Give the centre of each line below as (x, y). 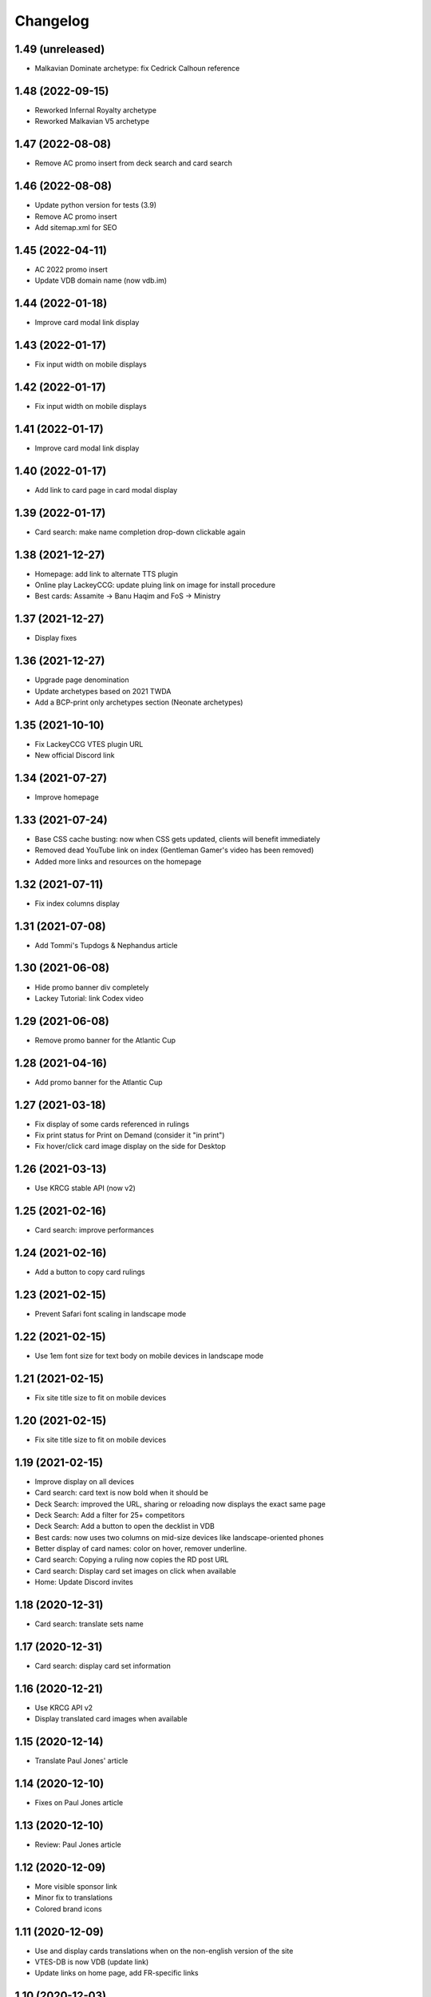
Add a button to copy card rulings (90, 1272)
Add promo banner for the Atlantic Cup (99, 1082)
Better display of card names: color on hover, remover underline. (141, 1549)
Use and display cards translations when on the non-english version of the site (164, 1951)
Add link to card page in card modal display (106, 490)
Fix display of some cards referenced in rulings (112, 1124)
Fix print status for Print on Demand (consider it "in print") (130, 1135)
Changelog (52, 21)
